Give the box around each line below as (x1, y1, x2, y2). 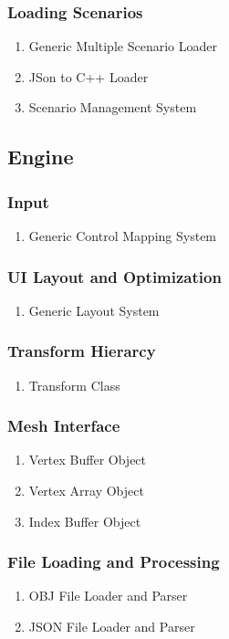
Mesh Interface (7, 414, 120, 437)
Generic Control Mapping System (28, 226, 217, 245)
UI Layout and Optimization (7, 265, 222, 288)
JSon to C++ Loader (28, 67, 149, 86)
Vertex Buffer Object (28, 450, 147, 469)
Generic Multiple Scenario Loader (28, 37, 217, 56)
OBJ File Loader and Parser (28, 586, 188, 605)
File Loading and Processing (7, 550, 220, 573)
